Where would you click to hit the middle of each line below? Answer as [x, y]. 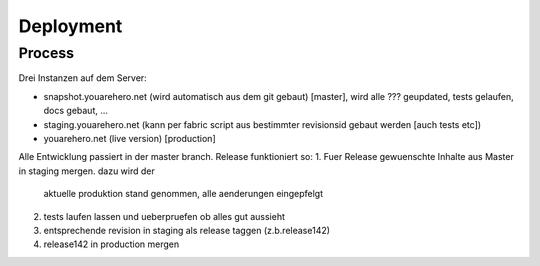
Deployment [70, 26]
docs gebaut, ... [76, 111]
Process [46, 53]
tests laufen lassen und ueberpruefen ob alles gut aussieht [164, 216]
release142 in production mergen [111, 244]
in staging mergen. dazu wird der [86, 171]
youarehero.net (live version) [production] [129, 138]
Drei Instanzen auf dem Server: [82, 78]
